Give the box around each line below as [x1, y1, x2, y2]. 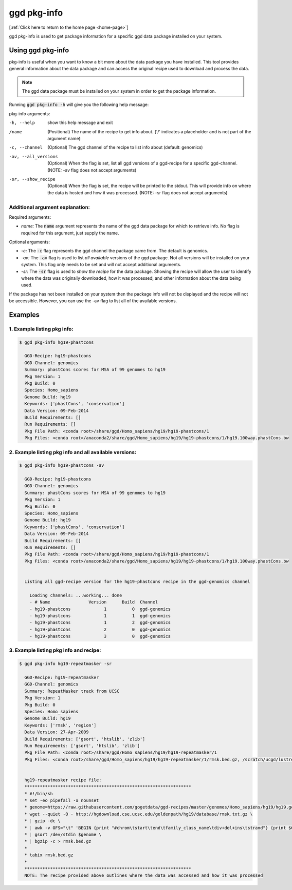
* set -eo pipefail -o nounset [24, 798, 99, 803]
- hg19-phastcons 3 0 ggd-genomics [29, 634, 171, 639]
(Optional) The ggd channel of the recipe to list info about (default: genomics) [47, 145, 203, 150]
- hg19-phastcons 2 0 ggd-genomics [29, 626, 171, 632]
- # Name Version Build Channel [29, 600, 158, 605]
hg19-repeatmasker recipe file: [24, 777, 102, 783]
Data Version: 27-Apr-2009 [24, 729, 89, 735]
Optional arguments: [9, 239, 50, 245]
